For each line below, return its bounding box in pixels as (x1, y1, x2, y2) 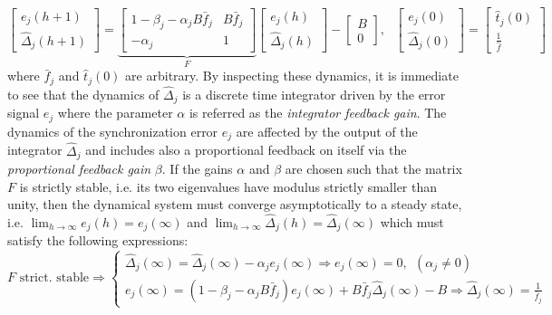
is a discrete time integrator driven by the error (182, 84, 446, 103)
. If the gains (161, 158, 233, 177)
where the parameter (57, 103, 173, 122)
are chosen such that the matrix (285, 158, 462, 177)
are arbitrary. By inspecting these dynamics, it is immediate (125, 66, 459, 85)
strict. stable (19, 272, 90, 285)
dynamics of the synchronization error (7, 121, 218, 140)
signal (7, 103, 40, 122)
